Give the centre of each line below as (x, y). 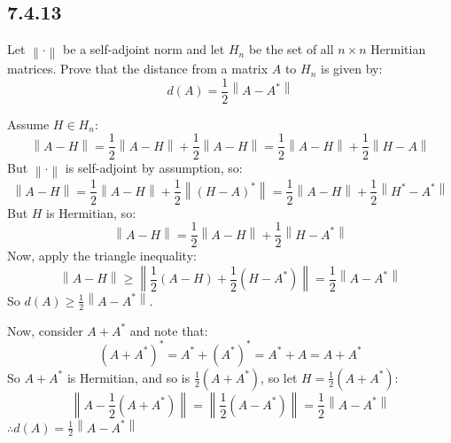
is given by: (352, 69)
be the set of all (291, 49)
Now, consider (45, 330)
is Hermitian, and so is (128, 377)
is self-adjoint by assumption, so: (154, 167)
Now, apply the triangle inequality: (102, 256)
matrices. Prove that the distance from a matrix (138, 69)
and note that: (169, 330)
